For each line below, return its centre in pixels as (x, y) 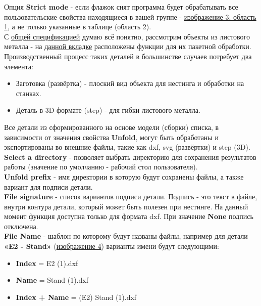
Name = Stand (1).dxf (52, 280)
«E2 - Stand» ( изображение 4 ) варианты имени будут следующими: (112, 246)
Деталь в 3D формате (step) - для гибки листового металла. (108, 110)
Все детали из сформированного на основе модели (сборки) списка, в (112, 127)
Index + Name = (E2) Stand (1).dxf (76, 297)
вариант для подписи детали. (48, 186)
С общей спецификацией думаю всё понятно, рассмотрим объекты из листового (127, 36)
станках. (29, 93)
